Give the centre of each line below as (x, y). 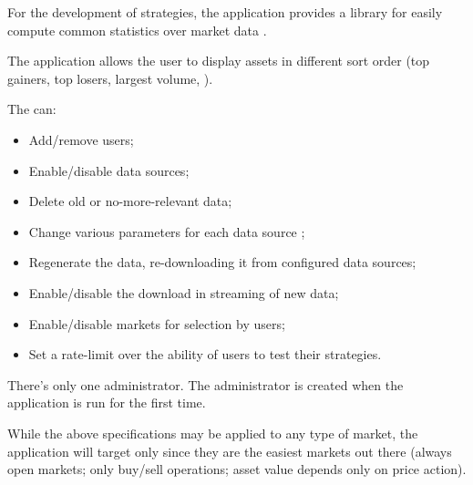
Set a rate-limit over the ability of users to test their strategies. (205, 354)
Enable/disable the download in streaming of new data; (184, 292)
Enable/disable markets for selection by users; (157, 323)
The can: (32, 109)
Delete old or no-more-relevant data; (130, 201)
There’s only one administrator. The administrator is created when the (206, 384)
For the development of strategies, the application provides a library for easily (225, 12)
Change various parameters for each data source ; (167, 231)
